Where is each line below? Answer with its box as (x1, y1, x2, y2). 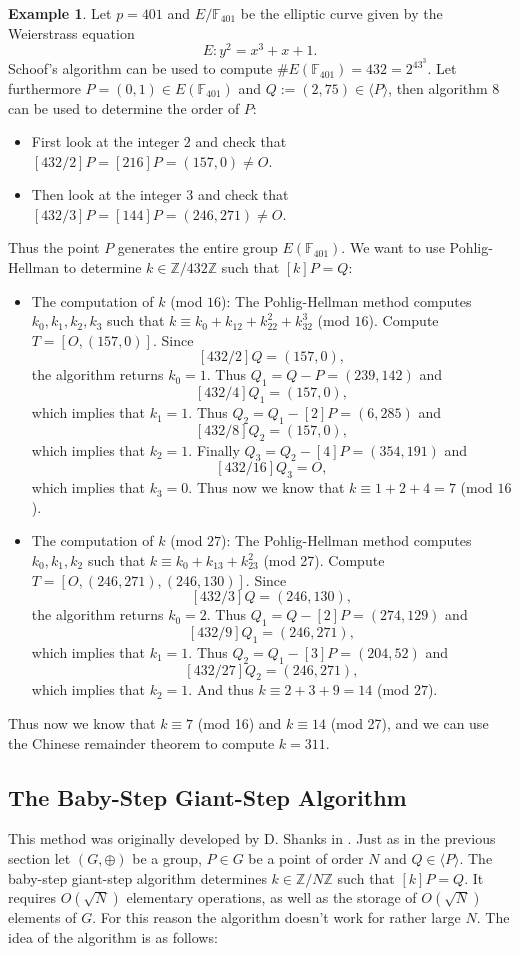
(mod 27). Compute (263, 550, 385, 571)
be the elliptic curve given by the (240, 3, 443, 23)
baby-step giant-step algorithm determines (8, 867, 267, 888)
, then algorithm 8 (388, 77, 500, 98)
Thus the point (8, 237, 100, 258)
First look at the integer (31, 131, 180, 152)
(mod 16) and (197, 712, 282, 733)
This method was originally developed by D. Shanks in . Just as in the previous (8, 828, 496, 849)
